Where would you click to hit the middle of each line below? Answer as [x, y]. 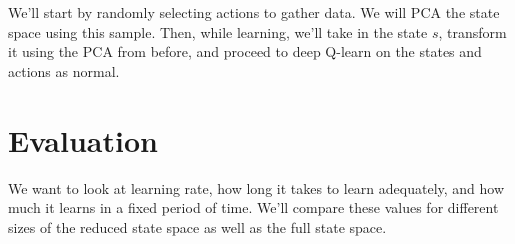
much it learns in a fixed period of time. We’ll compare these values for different [253, 207]
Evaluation [83, 139]
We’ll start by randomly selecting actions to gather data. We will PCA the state [254, 12]
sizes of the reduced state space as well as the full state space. [197, 226]
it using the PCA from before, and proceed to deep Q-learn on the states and [245, 51]
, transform [472, 31]
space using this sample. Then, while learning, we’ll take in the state [218, 31]
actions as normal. [64, 70]
